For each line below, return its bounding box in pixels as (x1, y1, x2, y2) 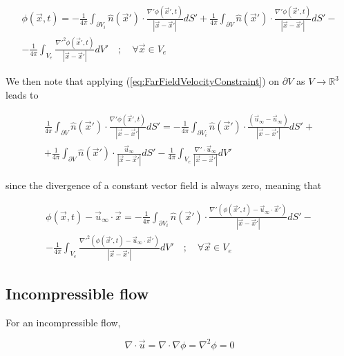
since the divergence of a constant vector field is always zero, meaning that (6, 177, 322, 192)
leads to (6, 87, 39, 101)
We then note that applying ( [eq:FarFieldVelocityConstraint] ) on (6, 74, 280, 88)
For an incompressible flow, (6, 315, 121, 329)
